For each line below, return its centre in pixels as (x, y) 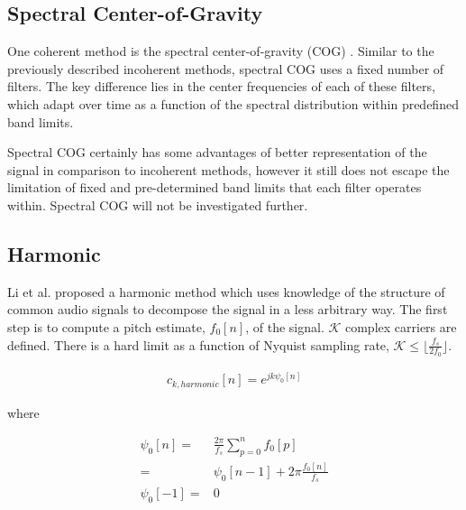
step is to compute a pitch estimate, (106, 326)
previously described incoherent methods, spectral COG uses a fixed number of (226, 68)
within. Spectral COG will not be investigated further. (158, 204)
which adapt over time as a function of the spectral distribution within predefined (233, 103)
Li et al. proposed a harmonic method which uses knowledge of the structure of (226, 291)
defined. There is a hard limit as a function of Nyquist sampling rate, (198, 344)
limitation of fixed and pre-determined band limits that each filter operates (215, 187)
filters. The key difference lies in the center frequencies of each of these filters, (221, 86)
